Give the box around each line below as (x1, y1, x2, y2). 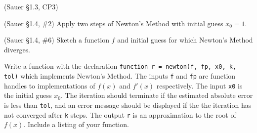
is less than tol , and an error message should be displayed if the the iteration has (4, 99, 252, 110)
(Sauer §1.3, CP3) (4, 1, 58, 11)
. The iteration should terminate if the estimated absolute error (60, 90, 253, 100)
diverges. (4, 44, 31, 54)
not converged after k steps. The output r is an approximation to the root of (4, 109, 236, 120)
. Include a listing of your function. (23, 119, 129, 130)
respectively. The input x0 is (156, 80, 243, 90)
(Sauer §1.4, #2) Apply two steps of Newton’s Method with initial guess (4, 18, 223, 28)
